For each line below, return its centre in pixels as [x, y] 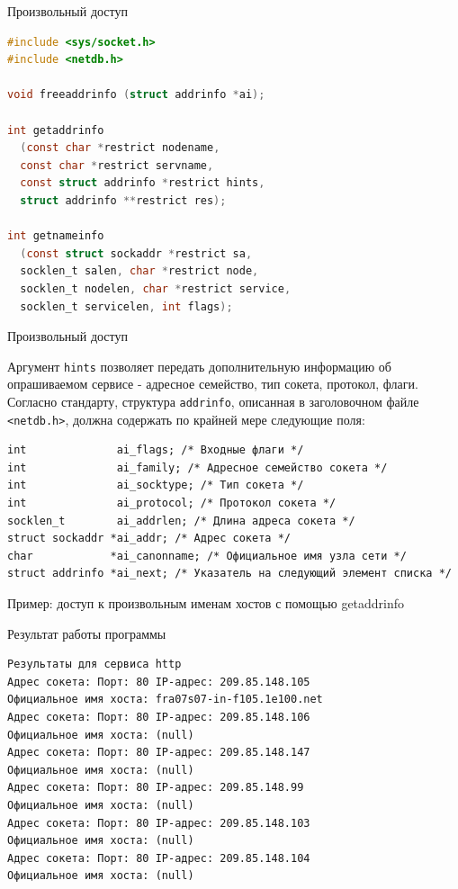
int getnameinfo [56, 236]
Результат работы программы [87, 633]
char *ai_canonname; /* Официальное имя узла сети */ [207, 556]
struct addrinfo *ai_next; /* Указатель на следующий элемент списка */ [229, 574]
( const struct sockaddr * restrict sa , [136, 253]
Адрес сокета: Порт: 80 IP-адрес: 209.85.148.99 [156, 788]
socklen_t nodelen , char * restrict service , [156, 288]
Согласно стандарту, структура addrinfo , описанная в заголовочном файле [213, 401]
